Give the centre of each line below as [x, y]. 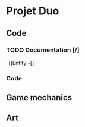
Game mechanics [39, 97]
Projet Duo [33, 11]
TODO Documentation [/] [43, 50]
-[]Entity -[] [20, 63]
